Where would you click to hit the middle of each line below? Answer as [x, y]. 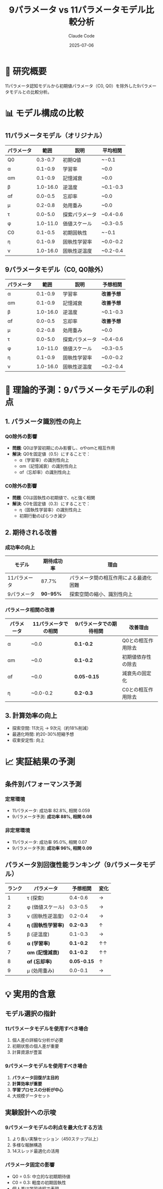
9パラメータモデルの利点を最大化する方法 [54, 1127]
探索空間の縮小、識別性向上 [101, 594]
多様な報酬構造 [27, 1145]
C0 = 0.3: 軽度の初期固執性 [39, 1182]
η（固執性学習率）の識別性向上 [50, 509]
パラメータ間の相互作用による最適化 [111, 578]
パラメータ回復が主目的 [35, 1077]
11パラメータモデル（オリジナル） [56, 136]
